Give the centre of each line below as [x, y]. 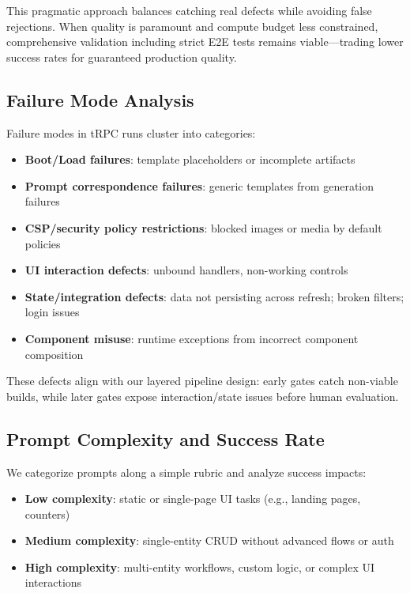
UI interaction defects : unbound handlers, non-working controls [186, 270]
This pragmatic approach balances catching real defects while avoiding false [189, 10]
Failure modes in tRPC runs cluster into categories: [131, 132]
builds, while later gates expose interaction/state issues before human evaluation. [203, 396]
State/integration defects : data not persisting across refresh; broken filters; [214, 296]
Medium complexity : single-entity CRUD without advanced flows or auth [209, 540]
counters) [47, 514]
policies [43, 243]
